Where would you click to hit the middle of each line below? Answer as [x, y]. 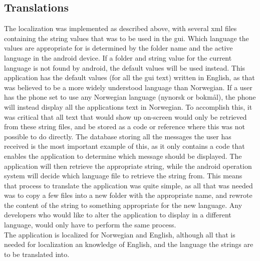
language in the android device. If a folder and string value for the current [118, 57]
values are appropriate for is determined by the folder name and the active [118, 48]
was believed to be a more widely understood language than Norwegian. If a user [128, 87]
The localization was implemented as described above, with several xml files [120, 28]
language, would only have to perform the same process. [90, 225]
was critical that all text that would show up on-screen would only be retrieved [125, 116]
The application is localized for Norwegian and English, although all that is [120, 234]
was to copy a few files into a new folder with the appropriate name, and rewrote [128, 195]
